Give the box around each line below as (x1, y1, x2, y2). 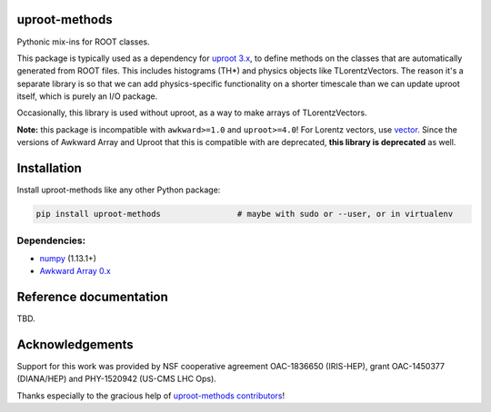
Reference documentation (16, 289, 168, 305)
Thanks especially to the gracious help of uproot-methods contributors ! (16, 390, 286, 401)
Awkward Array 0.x (39, 266, 111, 277)
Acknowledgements (16, 337, 134, 352)
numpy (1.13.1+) (39, 252, 97, 263)
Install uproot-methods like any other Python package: (16, 184, 221, 195)
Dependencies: (16, 234, 86, 247)
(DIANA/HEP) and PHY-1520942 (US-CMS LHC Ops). (16, 373, 217, 385)
